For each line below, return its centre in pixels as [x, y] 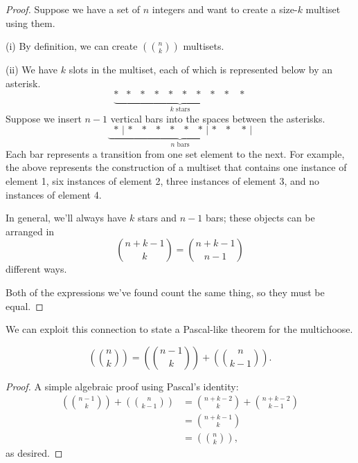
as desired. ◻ [34, 453]
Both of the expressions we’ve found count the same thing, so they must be [165, 292]
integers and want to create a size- [225, 9]
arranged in [30, 231]
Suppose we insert [44, 118]
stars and [157, 218]
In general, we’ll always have [66, 218]
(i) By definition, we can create [72, 46]
